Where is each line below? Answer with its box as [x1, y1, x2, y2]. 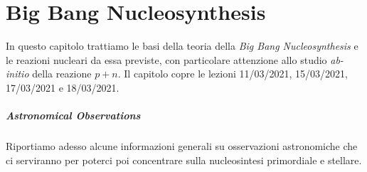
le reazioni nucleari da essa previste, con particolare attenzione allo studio [6, 52, 327, 67]
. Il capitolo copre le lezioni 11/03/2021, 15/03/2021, [117, 66, 348, 81]
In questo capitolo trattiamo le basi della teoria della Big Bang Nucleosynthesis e [6, 38, 358, 53]
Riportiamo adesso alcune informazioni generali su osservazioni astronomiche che [6, 139, 358, 154]
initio [6, 66, 29, 81]
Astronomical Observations [6, 108, 141, 123]
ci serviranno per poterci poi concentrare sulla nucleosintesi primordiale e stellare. [6, 152, 362, 167]
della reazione [32, 66, 92, 81]
